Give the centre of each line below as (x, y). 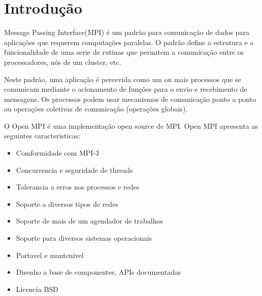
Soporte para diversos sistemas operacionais (84, 238)
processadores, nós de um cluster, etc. (63, 62)
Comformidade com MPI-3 (57, 153)
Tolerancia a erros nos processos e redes (78, 187)
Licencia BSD (37, 289)
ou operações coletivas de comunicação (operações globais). (96, 109)
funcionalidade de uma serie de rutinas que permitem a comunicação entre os (124, 52)
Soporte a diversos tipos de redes (67, 203)
